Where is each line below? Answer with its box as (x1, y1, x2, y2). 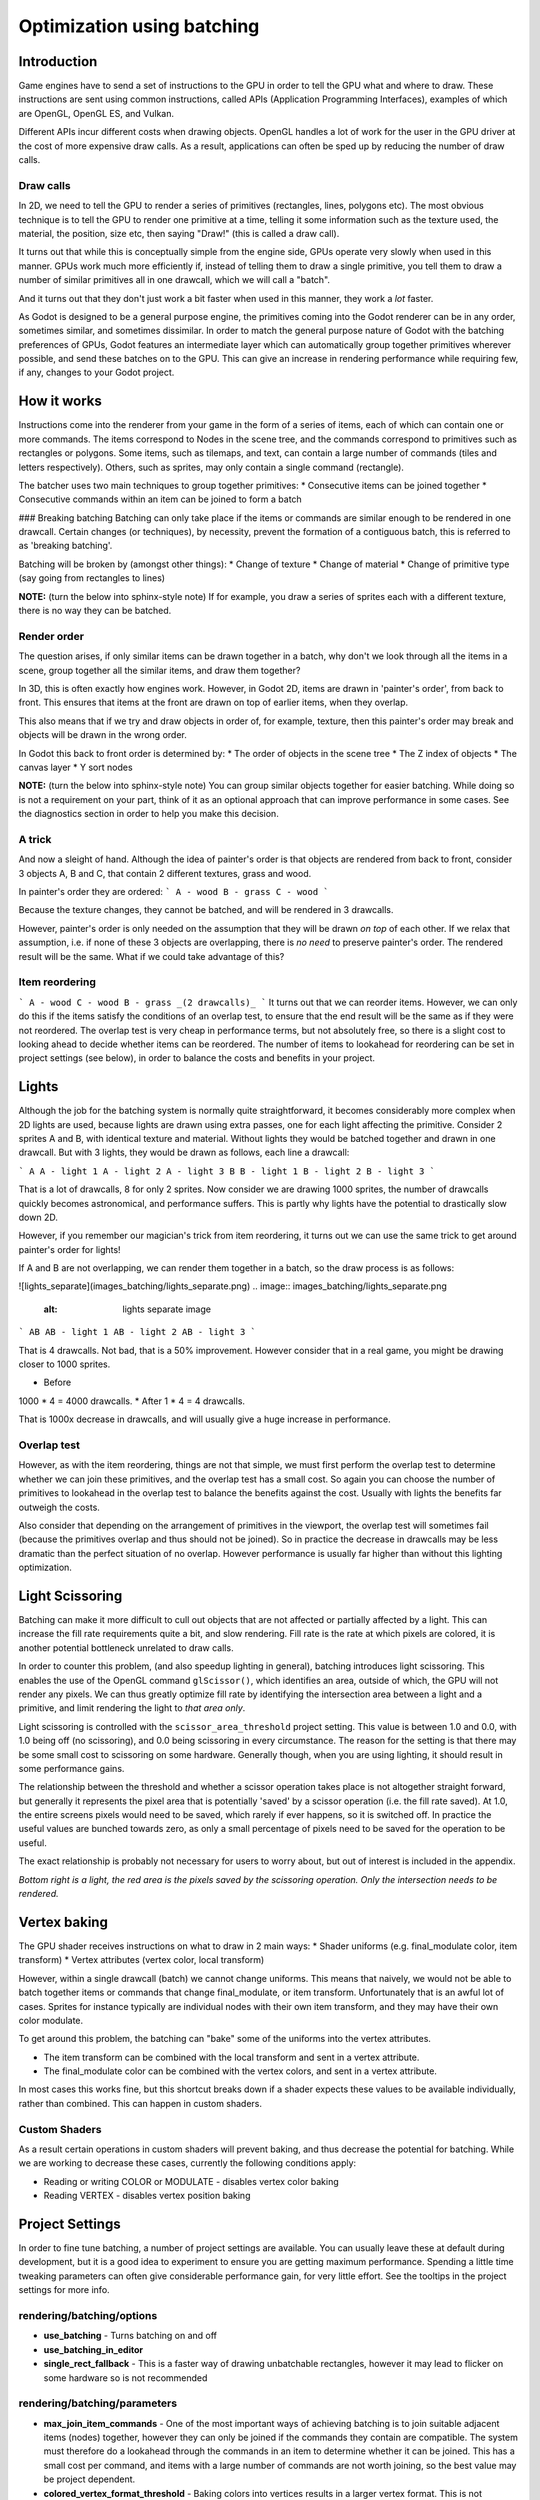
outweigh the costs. (18, 1501, 100, 1513)
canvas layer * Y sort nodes (18, 761, 134, 773)
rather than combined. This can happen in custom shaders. (18, 2097, 263, 2109)
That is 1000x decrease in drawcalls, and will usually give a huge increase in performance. (18, 1413, 392, 1425)
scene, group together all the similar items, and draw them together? (18, 664, 301, 676)
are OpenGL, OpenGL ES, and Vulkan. (18, 107, 175, 119)
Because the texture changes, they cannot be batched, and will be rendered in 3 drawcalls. (18, 904, 394, 916)
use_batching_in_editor (43, 2343, 144, 2355)
